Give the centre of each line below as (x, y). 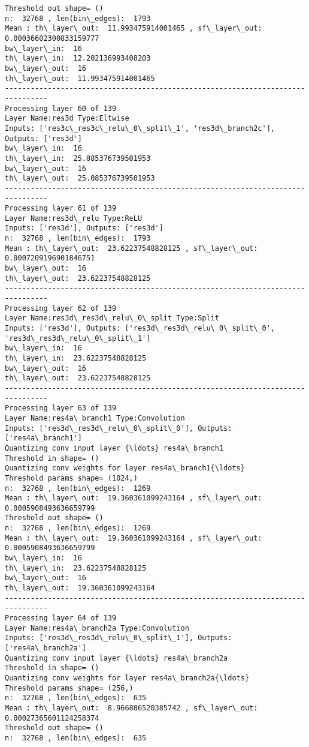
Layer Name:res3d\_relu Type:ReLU (74, 218)
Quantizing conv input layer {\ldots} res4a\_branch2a (116, 658)
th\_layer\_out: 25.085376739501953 (80, 178)
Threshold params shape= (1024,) (71, 478)
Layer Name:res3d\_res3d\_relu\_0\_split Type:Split (112, 318)
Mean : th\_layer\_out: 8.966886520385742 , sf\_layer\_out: (131, 708)
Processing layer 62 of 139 (61, 308)
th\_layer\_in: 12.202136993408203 (78, 58)
